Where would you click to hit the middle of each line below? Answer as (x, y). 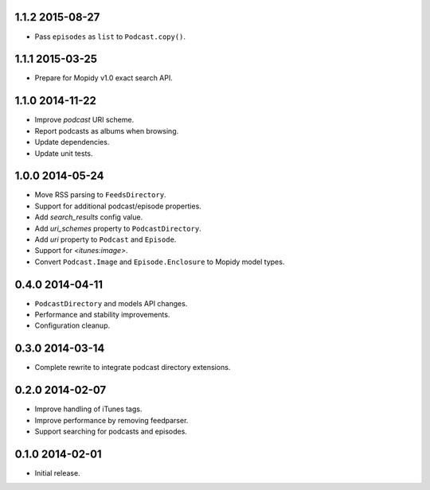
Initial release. (57, 472)
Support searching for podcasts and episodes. (111, 432)
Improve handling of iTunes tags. (88, 409)
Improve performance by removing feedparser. (111, 420)
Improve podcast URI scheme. (84, 120)
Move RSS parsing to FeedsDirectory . (100, 195)
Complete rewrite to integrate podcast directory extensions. (133, 367)
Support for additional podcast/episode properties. (118, 206)
